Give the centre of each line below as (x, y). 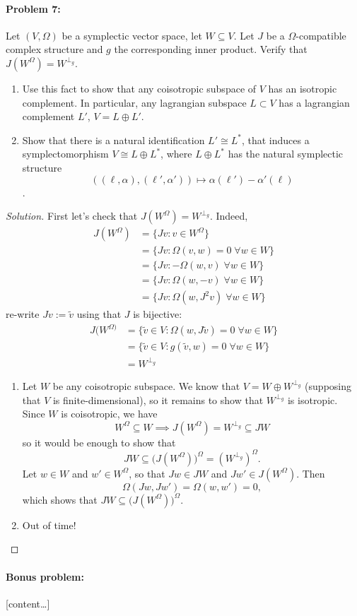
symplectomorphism (65, 154)
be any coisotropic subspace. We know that (146, 385)
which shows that (60, 499)
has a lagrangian (314, 102)
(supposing (328, 385)
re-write (23, 314)
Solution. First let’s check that (72, 216)
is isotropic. (312, 399)
